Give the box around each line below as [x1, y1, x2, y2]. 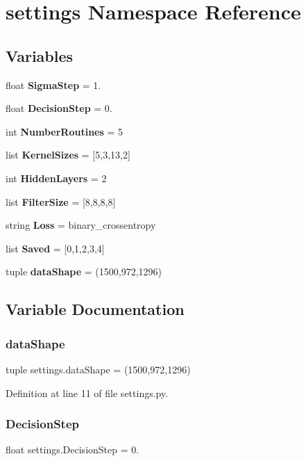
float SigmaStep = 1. [6, 77, 101, 92]
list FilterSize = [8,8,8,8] [6, 194, 116, 209]
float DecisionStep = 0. [6, 101, 112, 115]
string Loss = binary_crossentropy [6, 218, 156, 232]
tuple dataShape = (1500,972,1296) [6, 264, 162, 279]
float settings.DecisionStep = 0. [6, 442, 139, 457]
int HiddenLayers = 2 [6, 170, 107, 185]
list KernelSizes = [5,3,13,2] [6, 147, 130, 162]
